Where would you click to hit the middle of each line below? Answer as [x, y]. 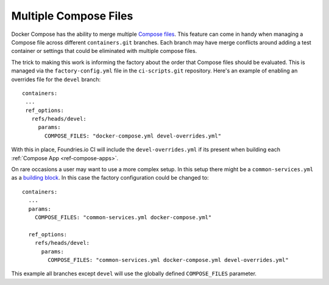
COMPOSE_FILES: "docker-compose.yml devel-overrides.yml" [133, 136]
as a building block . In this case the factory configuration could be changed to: [110, 178]
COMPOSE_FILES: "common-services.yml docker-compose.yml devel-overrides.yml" [168, 260]
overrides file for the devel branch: [56, 79]
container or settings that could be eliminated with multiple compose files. [104, 51]
